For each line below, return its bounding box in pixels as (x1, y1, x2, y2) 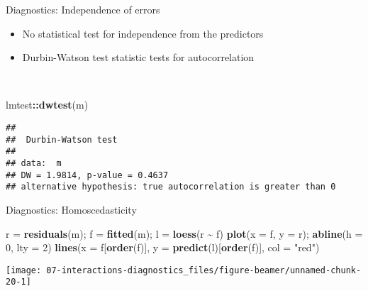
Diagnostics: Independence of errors (6, 2, 160, 16)
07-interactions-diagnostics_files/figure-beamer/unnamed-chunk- (46, 265, 362, 275)
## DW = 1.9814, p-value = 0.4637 (6, 170, 169, 180)
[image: (6, 265, 42, 275)
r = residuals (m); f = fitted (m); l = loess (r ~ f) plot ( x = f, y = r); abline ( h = (6, 226, 363, 241)
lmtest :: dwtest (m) (6, 97, 89, 112)
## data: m (6, 158, 62, 168)
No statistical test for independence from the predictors (22, 26, 264, 40)
